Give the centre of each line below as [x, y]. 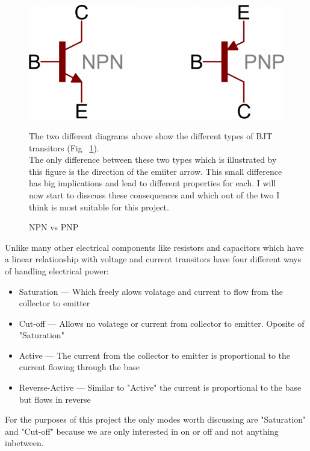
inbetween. [24, 443]
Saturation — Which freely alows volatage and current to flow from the [151, 291]
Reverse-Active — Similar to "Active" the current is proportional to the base [160, 387]
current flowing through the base [79, 367]
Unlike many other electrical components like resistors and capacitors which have [154, 247]
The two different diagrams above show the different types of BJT [151, 135]
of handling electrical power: [57, 270]
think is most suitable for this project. [99, 207]
